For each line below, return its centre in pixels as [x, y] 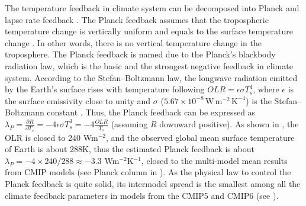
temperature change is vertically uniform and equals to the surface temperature [149, 31]
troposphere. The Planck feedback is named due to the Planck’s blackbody [140, 54]
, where [266, 89]
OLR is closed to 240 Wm [51, 137]
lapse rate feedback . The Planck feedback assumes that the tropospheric [137, 19]
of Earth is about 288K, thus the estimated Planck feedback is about [130, 149]
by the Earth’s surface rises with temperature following [105, 89]
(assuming [129, 123]
